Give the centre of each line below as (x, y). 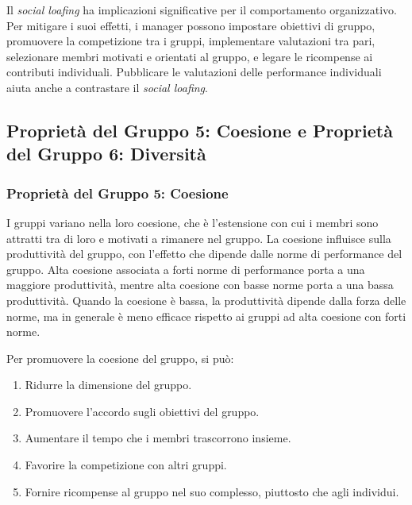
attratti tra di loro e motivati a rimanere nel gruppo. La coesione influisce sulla (199, 238)
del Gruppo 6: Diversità (106, 154)
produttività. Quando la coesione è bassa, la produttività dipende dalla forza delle (206, 300)
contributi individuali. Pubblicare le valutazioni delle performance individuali (194, 72)
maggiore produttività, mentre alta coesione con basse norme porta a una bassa (200, 285)
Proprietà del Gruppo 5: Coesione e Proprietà (200, 130)
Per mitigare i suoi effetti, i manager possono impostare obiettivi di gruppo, (191, 25)
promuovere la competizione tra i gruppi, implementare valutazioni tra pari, (191, 41)
